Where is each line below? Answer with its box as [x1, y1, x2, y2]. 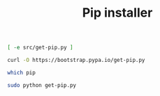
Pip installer [82, 5, 153, 21]
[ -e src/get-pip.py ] [7, 44, 73, 51]
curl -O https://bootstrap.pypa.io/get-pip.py [7, 57, 145, 64]
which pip [7, 69, 36, 76]
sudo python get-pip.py [7, 81, 77, 88]
